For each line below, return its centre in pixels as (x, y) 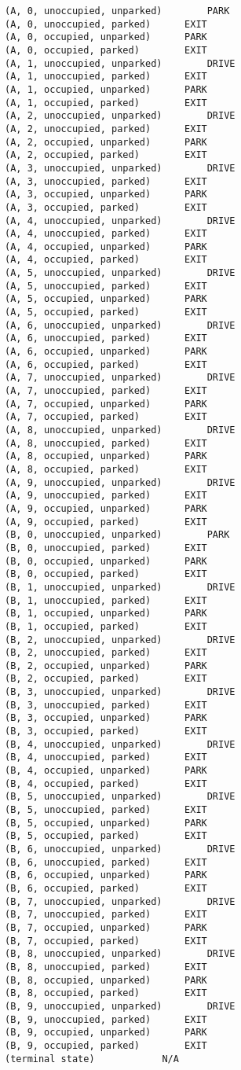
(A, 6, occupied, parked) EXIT (106, 364)
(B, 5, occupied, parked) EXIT (106, 836)
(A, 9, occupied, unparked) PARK (106, 508)
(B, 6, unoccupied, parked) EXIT (106, 862)
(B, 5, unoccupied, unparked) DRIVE (120, 797)
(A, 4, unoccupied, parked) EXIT (106, 234)
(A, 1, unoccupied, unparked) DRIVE (120, 63)
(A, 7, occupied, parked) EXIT (106, 417)
